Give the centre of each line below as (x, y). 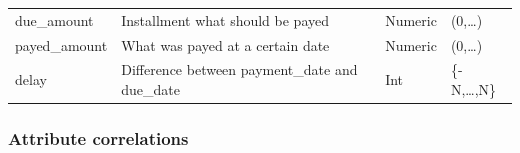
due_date (150, 89)
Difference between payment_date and (239, 69)
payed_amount (61, 44)
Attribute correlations (98, 138)
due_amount (54, 19)
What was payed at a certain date (225, 44)
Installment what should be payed (225, 19)
